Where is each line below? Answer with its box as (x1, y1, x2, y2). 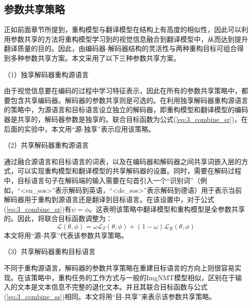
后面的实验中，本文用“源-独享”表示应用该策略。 (4, 123, 155, 134)
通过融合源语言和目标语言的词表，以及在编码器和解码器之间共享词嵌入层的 (4, 156, 241, 166)
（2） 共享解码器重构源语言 (4, 140, 89, 150)
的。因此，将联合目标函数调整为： (4, 213, 112, 223)
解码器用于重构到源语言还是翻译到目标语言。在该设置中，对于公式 (4, 194, 214, 204)
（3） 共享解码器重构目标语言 (4, 246, 95, 256)
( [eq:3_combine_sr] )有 (4, 203, 72, 214)
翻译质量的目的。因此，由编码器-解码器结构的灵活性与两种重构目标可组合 (4, 43, 237, 53)
